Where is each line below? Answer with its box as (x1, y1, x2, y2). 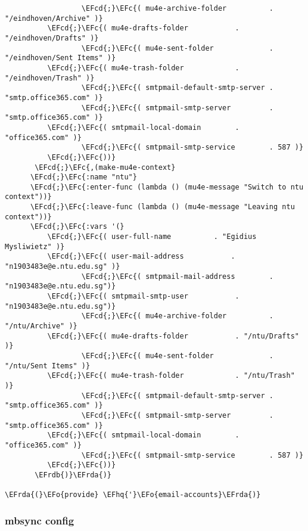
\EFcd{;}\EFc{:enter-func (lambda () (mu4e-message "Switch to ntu (30, 182, 304, 191)
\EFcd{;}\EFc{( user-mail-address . (47, 252, 235, 261)
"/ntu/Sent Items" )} (5, 361, 91, 370)
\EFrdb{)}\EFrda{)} (35, 470, 111, 479)
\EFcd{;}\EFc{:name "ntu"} (30, 173, 137, 182)
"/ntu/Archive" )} (5, 322, 77, 330)
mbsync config (5, 513, 74, 527)
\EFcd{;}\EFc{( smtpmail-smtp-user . (47, 292, 239, 301)
